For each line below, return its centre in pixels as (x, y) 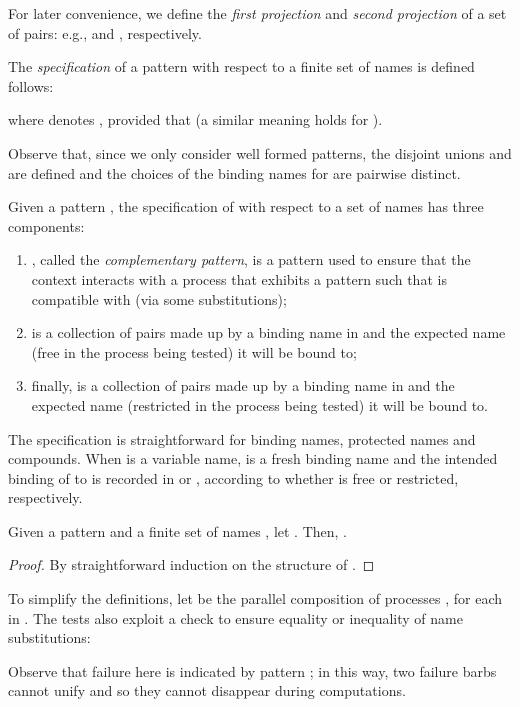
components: (46, 225)
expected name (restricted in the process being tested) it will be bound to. (259, 404)
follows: (31, 85)
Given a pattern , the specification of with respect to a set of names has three (246, 206)
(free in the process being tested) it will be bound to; (194, 351)
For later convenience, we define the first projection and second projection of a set (257, 13)
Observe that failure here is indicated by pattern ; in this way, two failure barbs (252, 670)
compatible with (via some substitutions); (159, 298)
